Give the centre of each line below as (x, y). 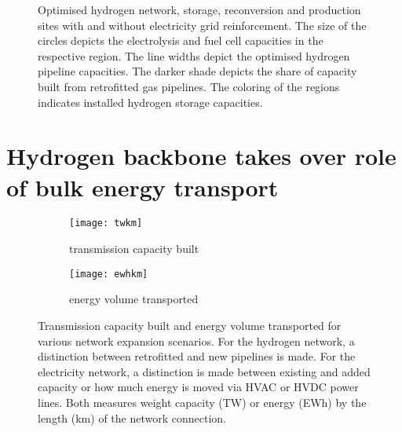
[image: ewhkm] (109, 274)
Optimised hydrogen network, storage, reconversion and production (199, 9)
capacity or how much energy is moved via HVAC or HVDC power (198, 387)
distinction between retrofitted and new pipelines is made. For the (197, 356)
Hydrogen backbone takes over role (201, 156)
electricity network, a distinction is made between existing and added (204, 371)
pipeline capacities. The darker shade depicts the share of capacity (197, 71)
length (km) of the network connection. (132, 417)
